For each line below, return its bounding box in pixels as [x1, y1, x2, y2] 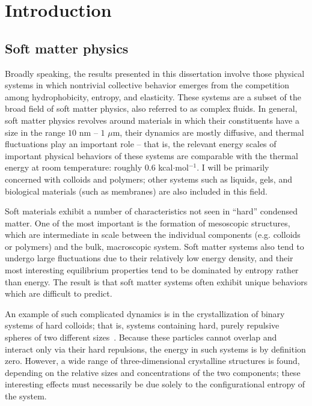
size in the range [5, 126, 66, 138]
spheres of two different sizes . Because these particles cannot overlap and [5, 331, 277, 344]
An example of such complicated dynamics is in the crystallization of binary [5, 307, 285, 320]
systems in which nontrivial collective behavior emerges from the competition [5, 79, 289, 91]
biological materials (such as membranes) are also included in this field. [5, 184, 268, 197]
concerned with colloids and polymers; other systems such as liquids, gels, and [5, 172, 292, 185]
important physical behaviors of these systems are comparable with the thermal [5, 149, 298, 162]
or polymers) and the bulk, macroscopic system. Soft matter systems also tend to [5, 240, 304, 252]
